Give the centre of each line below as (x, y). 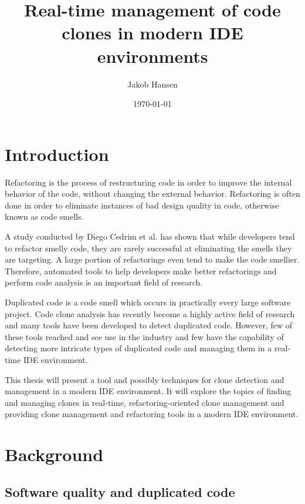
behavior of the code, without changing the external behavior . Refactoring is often (152, 194)
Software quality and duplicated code (120, 491)
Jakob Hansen (152, 84)
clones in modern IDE (152, 33)
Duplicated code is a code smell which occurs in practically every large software (148, 302)
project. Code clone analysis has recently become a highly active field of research (150, 313)
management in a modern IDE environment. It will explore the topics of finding (148, 391)
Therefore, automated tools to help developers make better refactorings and (141, 271)
